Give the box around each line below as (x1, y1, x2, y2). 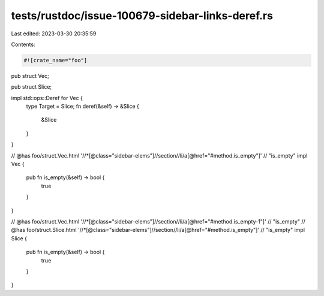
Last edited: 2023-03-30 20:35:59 (11, 30, 97, 37)
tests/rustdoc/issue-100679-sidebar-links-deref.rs (11, 9, 273, 22)
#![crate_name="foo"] (23, 57, 88, 64)
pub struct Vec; (11, 72, 49, 79)
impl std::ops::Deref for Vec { (11, 94, 83, 101)
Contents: (11, 41, 35, 48)
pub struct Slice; (11, 83, 52, 90)
